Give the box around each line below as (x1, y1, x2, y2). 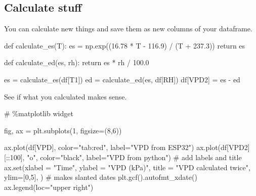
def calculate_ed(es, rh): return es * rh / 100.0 (4, 57, 149, 68)
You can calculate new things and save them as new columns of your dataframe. (4, 23, 252, 34)
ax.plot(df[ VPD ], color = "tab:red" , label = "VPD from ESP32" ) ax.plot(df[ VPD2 (4, 142, 248, 153)
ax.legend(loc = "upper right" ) (4, 181, 94, 192)
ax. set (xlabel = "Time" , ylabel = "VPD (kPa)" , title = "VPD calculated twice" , (4, 162, 250, 172)
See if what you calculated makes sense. (4, 91, 127, 102)
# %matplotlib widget (4, 108, 73, 119)
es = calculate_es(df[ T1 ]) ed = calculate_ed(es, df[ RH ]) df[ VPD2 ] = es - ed (4, 74, 240, 84)
